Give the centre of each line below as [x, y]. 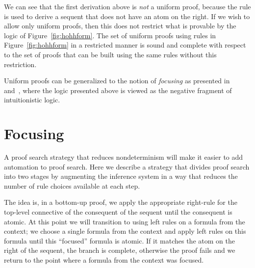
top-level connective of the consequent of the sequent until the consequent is [118, 212]
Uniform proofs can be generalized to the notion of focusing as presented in [117, 81]
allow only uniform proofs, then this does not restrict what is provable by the [120, 26]
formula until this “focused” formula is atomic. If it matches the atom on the [119, 240]
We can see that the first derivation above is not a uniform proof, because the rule [127, 6]
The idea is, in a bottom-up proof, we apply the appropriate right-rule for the [121, 202]
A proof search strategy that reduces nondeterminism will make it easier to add [124, 157]
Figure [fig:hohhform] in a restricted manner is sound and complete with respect [125, 45]
